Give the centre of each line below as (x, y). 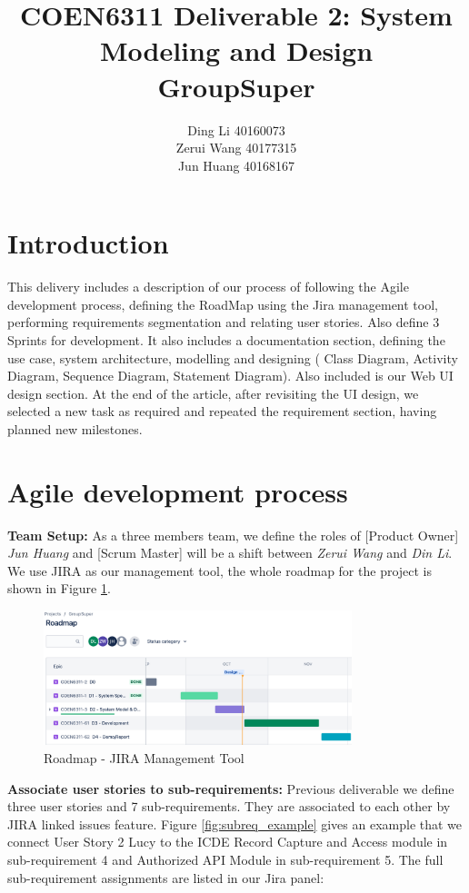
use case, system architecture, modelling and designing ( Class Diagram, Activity (233, 357)
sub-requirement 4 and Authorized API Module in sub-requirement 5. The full (225, 860)
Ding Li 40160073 (236, 129)
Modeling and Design (236, 50)
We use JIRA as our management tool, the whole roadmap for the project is (220, 570)
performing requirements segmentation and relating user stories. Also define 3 (224, 322)
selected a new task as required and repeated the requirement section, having (222, 411)
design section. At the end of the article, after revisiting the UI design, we (213, 393)
